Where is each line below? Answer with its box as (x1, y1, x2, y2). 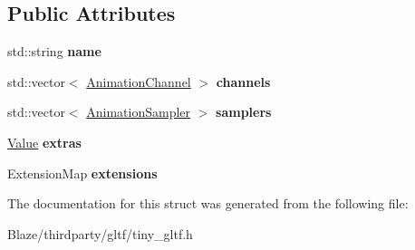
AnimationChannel (86, 72, 191, 91)
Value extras (7, 132, 82, 151)
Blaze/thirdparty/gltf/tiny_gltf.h (7, 224, 193, 243)
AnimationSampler (86, 102, 191, 121)
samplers (216, 102, 272, 121)
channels (216, 72, 271, 91)
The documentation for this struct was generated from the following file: (7, 194, 409, 213)
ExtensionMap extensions (7, 163, 158, 182)
